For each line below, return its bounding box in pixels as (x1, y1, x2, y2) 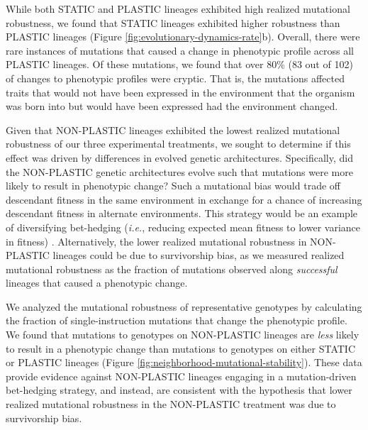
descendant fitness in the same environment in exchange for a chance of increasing (6, 192, 362, 206)
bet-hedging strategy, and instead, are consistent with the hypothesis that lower (6, 382, 352, 397)
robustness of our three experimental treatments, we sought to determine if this (6, 136, 351, 151)
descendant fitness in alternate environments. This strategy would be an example (6, 206, 358, 221)
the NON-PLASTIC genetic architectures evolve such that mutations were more (6, 164, 353, 179)
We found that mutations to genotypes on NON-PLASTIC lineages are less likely (6, 327, 359, 342)
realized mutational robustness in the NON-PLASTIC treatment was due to (6, 397, 336, 412)
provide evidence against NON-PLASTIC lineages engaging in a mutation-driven (6, 368, 357, 383)
